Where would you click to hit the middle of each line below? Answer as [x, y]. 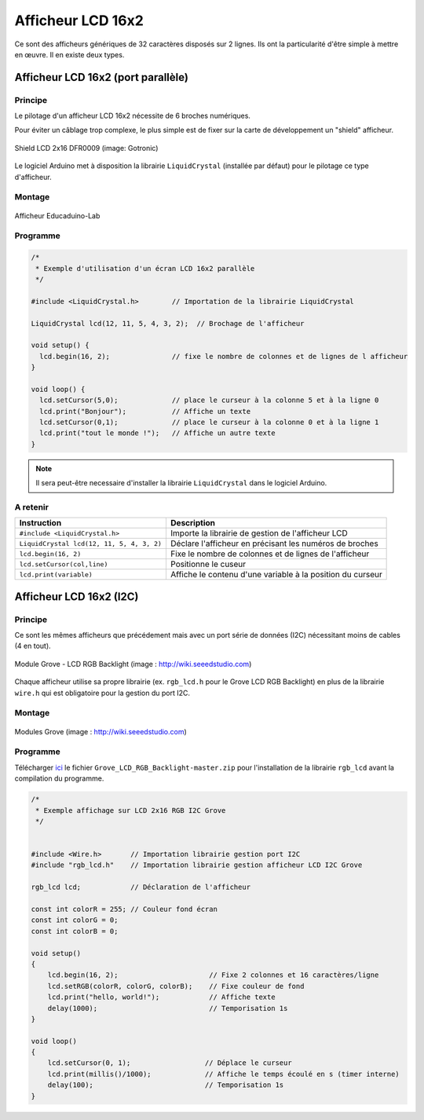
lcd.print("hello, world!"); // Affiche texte [161, 997]
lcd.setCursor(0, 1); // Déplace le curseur [170, 1063]
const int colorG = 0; [75, 920]
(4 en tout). [33, 646]
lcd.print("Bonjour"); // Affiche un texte [145, 411]
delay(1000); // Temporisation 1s [168, 1008]
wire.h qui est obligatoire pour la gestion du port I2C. [102, 693]
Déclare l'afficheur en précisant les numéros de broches [274, 544]
